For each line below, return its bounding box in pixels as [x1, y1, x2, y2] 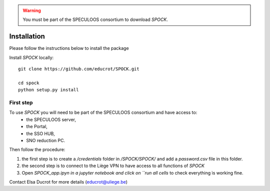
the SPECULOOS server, [26, 116, 76, 122]
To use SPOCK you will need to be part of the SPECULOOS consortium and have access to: [9, 110, 197, 116]
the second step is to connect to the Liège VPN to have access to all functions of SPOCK [21, 163, 205, 169]
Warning [22, 7, 41, 13]
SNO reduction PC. [26, 137, 65, 143]
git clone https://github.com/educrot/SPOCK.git [18, 66, 139, 72]
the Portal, [26, 124, 47, 130]
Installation [9, 32, 45, 41]
